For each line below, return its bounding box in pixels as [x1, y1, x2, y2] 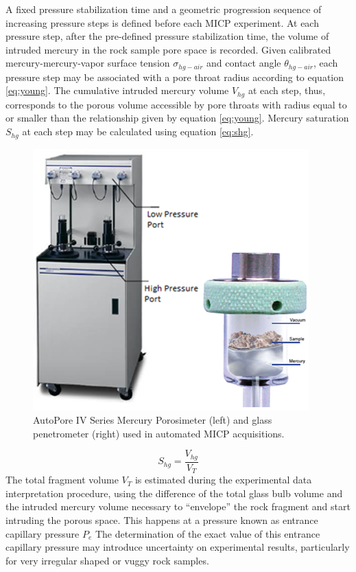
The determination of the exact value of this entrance [95, 526, 320, 540]
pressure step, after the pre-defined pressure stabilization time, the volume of [5, 29, 329, 43]
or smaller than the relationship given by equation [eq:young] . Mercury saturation [5, 111, 349, 125]
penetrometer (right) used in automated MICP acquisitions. [33, 426, 285, 440]
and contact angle [206, 56, 281, 70]
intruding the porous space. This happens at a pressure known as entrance [5, 513, 318, 527]
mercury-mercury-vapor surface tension [5, 56, 170, 70]
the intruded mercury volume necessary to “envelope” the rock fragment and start [5, 499, 351, 514]
